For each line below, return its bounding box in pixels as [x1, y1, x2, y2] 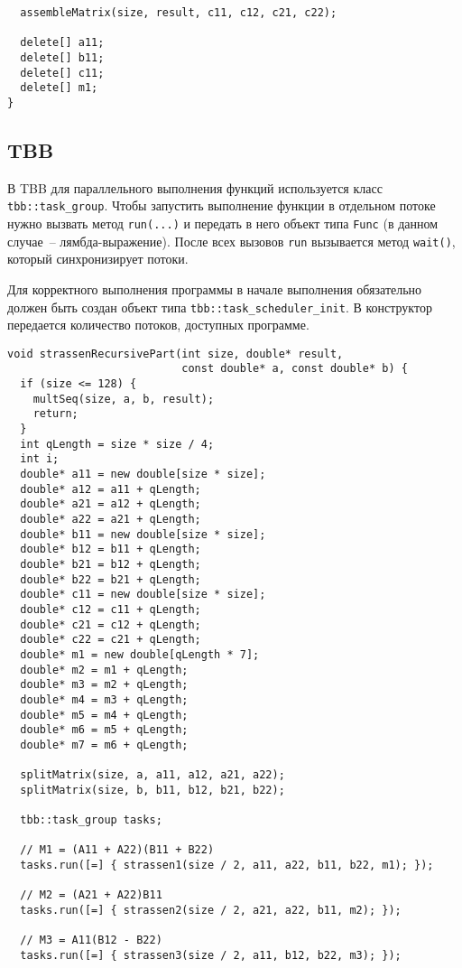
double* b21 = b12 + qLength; [20, 557, 201, 571]
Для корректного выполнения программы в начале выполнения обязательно [7, 279, 422, 298]
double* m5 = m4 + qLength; [20, 708, 189, 721]
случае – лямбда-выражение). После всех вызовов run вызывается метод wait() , [7, 231, 456, 250]
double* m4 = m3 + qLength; [20, 693, 189, 706]
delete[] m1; [20, 81, 98, 95]
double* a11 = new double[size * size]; [20, 468, 266, 481]
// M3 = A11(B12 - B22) [20, 934, 162, 947]
